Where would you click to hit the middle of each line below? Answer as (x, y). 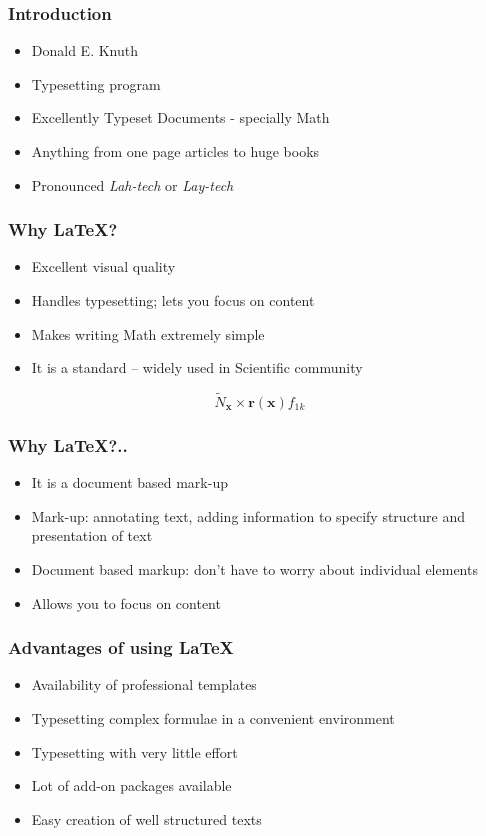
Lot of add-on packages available (131, 785)
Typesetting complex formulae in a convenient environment (213, 718)
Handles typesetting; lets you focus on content (173, 300)
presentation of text (92, 535)
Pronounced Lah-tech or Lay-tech (132, 184)
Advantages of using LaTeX (121, 647)
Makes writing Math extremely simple (148, 333)
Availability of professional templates (144, 684)
